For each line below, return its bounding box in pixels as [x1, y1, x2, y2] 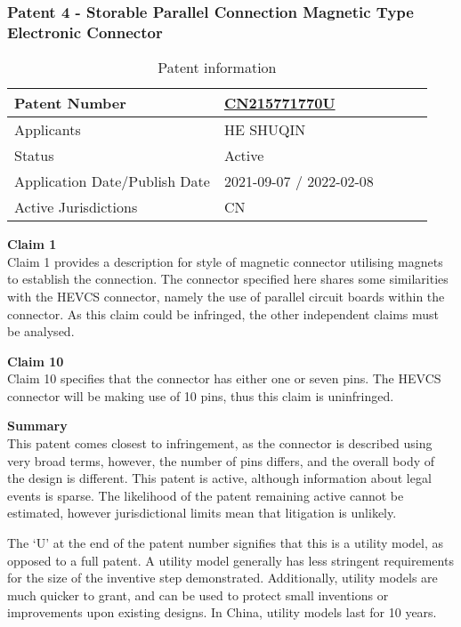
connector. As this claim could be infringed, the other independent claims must [7, 304, 439, 323]
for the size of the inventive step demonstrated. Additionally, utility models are [7, 568, 438, 587]
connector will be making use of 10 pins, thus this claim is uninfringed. [7, 386, 394, 405]
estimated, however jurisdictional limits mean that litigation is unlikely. [7, 503, 397, 522]
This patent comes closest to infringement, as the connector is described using [7, 434, 433, 453]
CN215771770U [223, 92, 336, 114]
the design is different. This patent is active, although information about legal [7, 469, 432, 487]
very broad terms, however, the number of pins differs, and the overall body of [7, 451, 435, 470]
